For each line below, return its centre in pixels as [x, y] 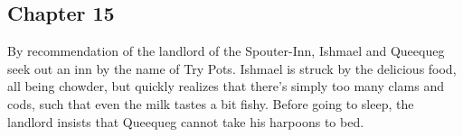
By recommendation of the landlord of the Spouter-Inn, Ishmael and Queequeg [226, 51]
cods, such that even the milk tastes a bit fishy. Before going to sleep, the [211, 103]
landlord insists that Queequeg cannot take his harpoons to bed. [186, 121]
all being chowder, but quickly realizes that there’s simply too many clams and [226, 86]
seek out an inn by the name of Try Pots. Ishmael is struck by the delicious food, [232, 68]
